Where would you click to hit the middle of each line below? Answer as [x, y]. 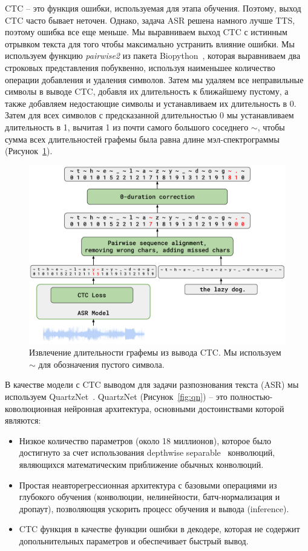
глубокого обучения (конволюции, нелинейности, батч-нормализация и [149, 497]
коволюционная [33, 408]
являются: [23, 420]
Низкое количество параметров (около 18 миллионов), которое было [145, 440]
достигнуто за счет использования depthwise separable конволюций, [147, 452]
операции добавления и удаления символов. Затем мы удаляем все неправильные [154, 79]
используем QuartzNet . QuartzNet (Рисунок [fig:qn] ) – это [116, 397]
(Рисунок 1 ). [29, 151]
